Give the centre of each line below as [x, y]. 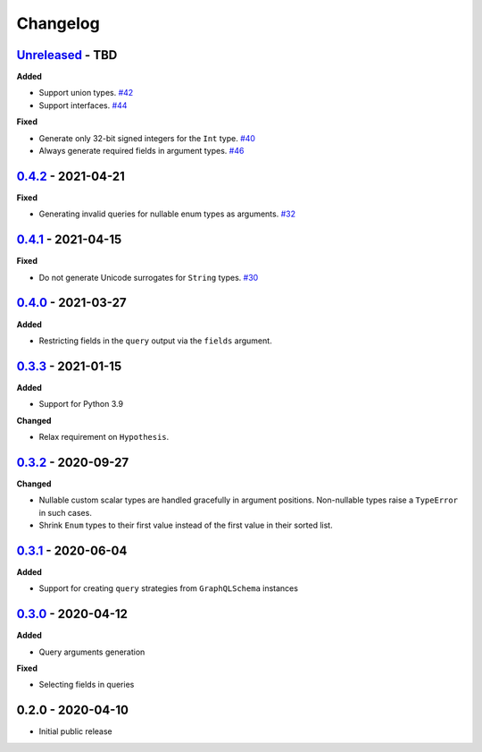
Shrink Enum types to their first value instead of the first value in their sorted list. [186, 525]
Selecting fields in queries [87, 685]
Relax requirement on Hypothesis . [104, 436]
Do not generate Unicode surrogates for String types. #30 [149, 277]
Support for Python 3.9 [81, 404]
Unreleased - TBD [67, 55]
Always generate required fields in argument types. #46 [141, 151]
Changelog [58, 23]
